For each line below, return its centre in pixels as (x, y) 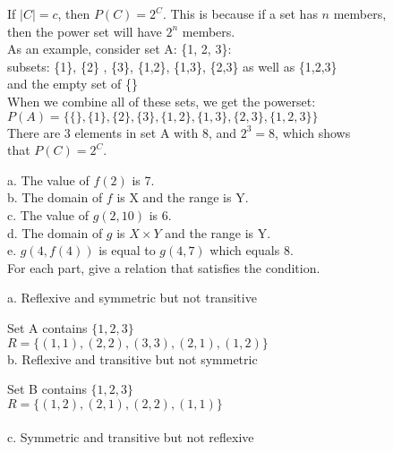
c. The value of (48, 214)
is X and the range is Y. (183, 197)
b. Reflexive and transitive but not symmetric (132, 358)
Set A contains (47, 327)
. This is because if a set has (240, 13)
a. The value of (48, 179)
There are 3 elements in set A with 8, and (122, 132)
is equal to (127, 250)
